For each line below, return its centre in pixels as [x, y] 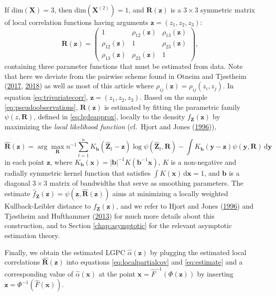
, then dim [70, 9]
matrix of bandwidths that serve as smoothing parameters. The [146, 182]
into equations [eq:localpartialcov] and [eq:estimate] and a [154, 262]
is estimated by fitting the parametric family [172, 107]
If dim [14, 9]
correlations [22, 262]
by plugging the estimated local [198, 252]
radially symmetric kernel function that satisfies [78, 172]
